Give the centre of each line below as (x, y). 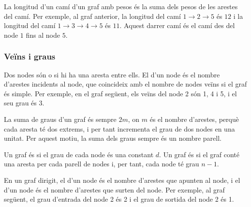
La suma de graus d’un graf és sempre (60, 119)
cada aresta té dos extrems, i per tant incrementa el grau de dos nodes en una (119, 128)
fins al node (43, 35)
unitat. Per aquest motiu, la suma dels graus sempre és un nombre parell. (113, 138)
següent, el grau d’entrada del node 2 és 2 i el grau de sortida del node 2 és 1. (119, 199)
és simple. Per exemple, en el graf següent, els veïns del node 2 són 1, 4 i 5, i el (120, 93)
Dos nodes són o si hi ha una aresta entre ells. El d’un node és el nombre (112, 74)
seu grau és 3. (24, 103)
